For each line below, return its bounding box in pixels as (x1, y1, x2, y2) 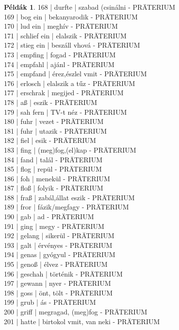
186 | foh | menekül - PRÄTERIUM (4, 173, 110, 183)
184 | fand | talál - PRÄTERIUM (4, 154, 103, 164)
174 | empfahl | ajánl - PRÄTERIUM (4, 59, 114, 69)
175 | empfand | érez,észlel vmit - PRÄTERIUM (4, 69, 147, 79)
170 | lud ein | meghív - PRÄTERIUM (4, 21, 118, 31)
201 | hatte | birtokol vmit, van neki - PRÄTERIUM (4, 316, 160, 326)
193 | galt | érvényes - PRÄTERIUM (4, 240, 113, 250)
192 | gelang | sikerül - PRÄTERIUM (4, 230, 114, 241)
